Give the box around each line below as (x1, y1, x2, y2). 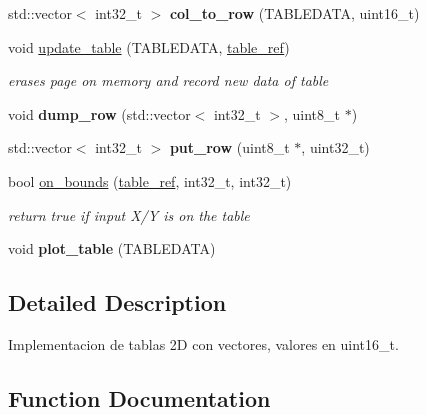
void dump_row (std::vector (8, 103, 191, 124)
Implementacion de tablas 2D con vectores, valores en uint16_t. (8, 333, 399, 354)
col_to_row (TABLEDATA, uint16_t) (169, 3, 420, 23)
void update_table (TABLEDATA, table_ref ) (8, 36, 290, 57)
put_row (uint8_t (169, 137, 290, 158)
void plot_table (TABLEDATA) (8, 238, 216, 259)
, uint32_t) (301, 137, 370, 158)
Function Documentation (8, 382, 271, 413)
